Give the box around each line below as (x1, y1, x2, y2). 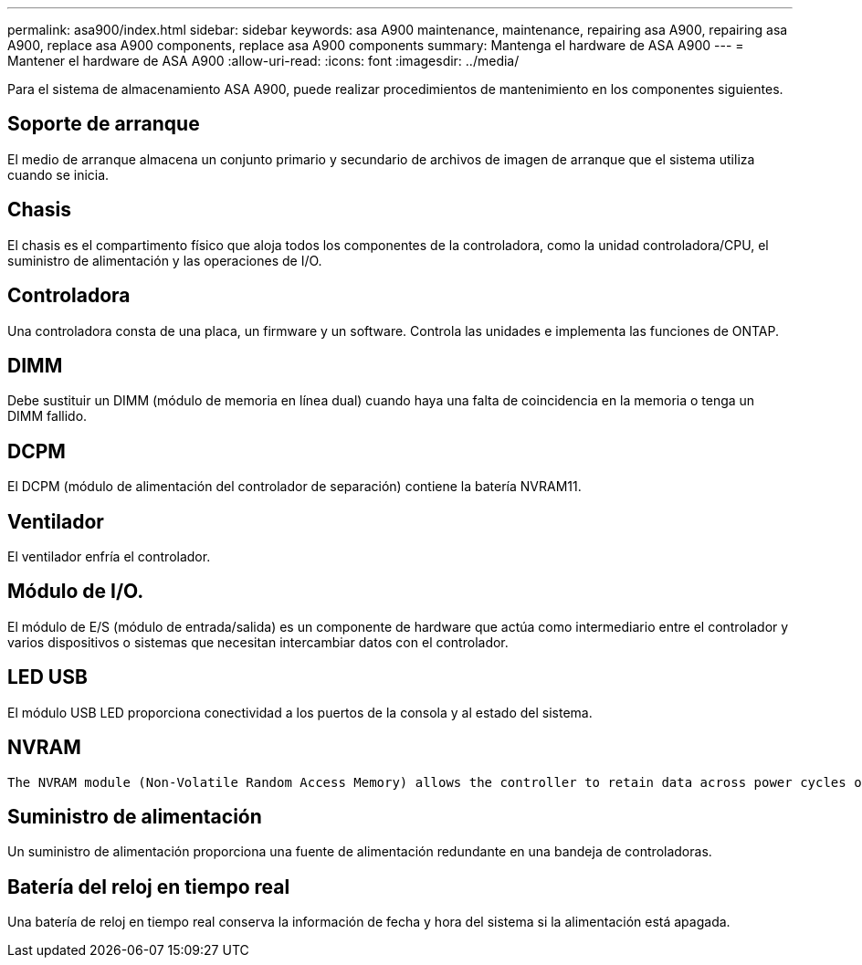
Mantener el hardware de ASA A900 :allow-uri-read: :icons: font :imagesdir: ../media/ (7, 53, 520, 68)
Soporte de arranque (7, 112, 200, 136)
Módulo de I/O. (7, 580, 144, 603)
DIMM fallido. (7, 408, 88, 425)
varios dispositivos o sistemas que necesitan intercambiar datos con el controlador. (7, 634, 509, 650)
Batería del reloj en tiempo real (7, 875, 290, 898)
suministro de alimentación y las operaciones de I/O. (7, 252, 322, 268)
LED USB (7, 666, 88, 689)
